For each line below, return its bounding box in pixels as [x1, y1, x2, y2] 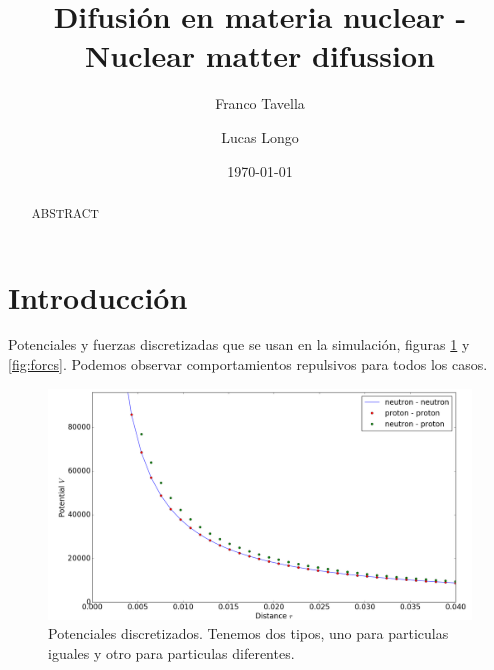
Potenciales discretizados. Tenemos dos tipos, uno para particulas [48, 623, 449, 644]
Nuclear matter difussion [85, 35, 435, 76]
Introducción [8, 276, 188, 317]
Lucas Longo [221, 126, 299, 147]
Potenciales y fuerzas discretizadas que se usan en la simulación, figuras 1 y [8, 334, 470, 355]
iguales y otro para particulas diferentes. [48, 642, 295, 663]
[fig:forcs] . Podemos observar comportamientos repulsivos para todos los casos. [8, 354, 488, 375]
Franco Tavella [215, 93, 305, 114]
